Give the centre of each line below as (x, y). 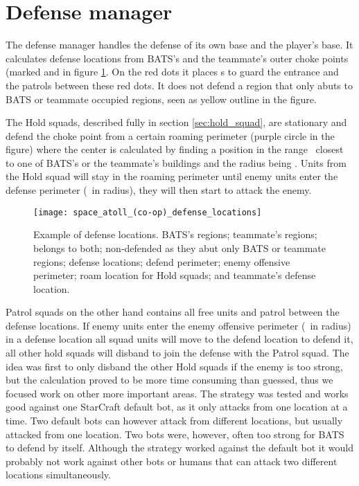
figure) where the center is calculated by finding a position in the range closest (175, 149)
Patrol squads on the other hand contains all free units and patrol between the (173, 312)
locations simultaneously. (58, 475)
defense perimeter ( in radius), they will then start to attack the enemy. (159, 190)
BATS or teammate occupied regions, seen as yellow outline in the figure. (161, 99)
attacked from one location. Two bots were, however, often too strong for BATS (175, 434)
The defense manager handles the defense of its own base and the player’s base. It (179, 45)
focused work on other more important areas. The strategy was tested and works (177, 393)
